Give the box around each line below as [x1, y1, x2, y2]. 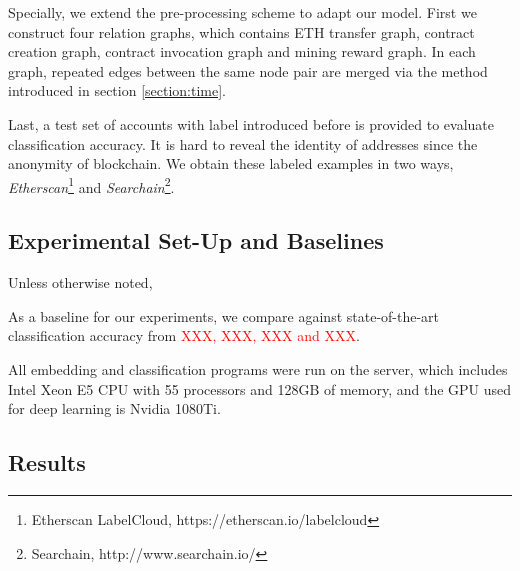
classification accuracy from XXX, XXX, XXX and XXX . [8, 325, 360, 346]
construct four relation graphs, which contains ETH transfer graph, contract [8, 21, 475, 42]
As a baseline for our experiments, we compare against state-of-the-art [8, 305, 440, 326]
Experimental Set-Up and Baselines [8, 225, 384, 256]
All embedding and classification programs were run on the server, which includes [8, 358, 508, 379]
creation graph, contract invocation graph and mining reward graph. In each [8, 41, 476, 62]
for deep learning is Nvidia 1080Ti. [8, 398, 221, 419]
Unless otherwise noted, [8, 272, 153, 293]
